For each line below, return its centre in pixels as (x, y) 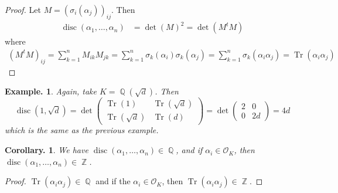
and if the (113, 181)
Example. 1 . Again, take (51, 91)
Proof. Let (23, 9)
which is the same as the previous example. (82, 130)
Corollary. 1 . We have (47, 150)
